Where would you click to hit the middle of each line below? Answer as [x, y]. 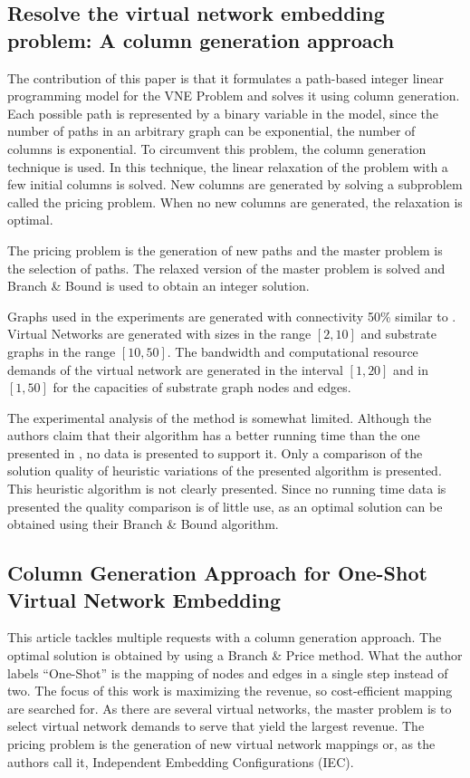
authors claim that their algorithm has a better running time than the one [214, 435]
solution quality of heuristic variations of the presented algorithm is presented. [225, 471]
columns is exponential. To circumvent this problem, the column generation [217, 148]
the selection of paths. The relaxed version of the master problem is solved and [226, 268]
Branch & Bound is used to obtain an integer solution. [158, 286]
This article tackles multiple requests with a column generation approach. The [225, 637]
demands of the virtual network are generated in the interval [175, 369]
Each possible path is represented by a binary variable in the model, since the [223, 113]
